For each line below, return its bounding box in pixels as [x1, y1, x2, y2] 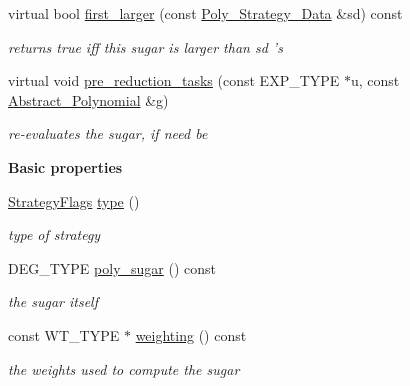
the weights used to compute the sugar [8, 358, 240, 379]
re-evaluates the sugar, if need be [8, 123, 208, 144]
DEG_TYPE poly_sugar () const [8, 257, 216, 278]
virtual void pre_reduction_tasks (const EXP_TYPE [8, 70, 340, 91]
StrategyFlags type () [8, 190, 140, 211]
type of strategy [8, 224, 101, 245]
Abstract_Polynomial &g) [8, 89, 169, 110]
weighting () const [135, 324, 247, 345]
